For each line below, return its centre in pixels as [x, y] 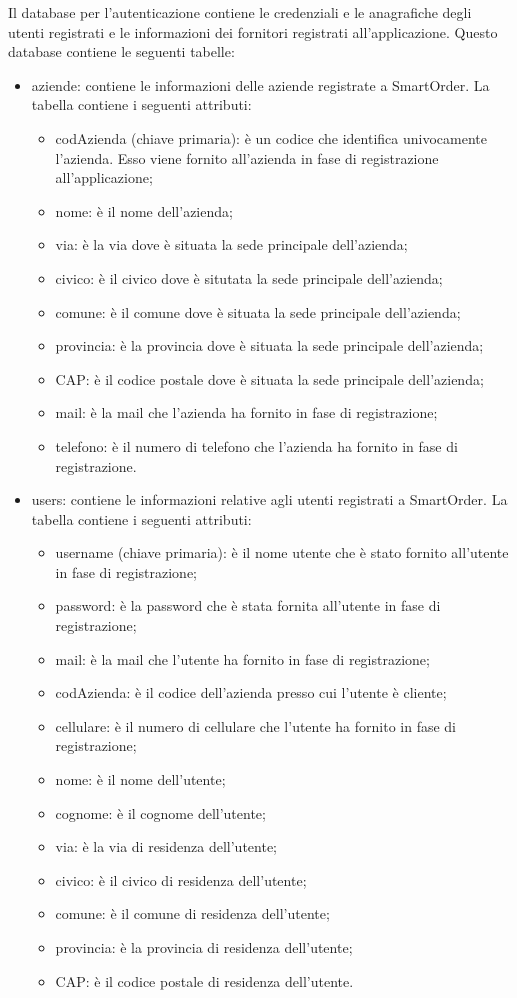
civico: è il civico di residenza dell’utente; [181, 879]
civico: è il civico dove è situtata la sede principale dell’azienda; [249, 277]
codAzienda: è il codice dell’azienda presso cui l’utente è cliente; [251, 692]
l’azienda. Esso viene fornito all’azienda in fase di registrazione [247, 157]
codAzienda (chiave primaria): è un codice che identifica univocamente [271, 137]
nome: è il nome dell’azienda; [144, 210]
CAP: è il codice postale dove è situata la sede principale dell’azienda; [269, 378]
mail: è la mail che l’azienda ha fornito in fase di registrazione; [246, 412]
